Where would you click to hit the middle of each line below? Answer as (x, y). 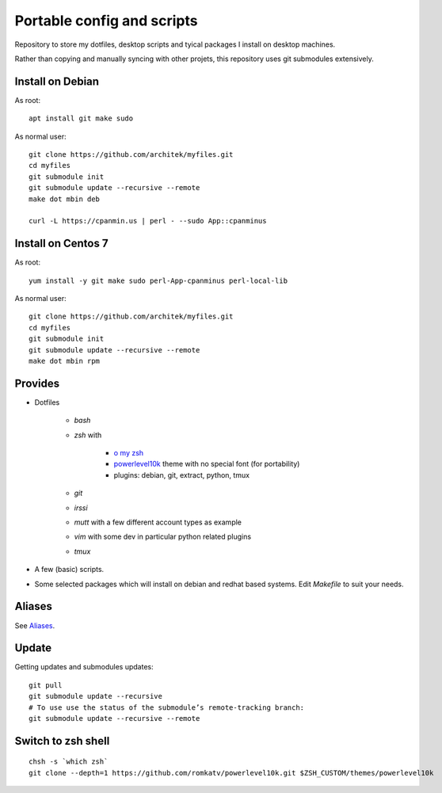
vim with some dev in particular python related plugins (163, 537)
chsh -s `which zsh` (69, 762)
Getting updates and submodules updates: (84, 667)
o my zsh (129, 453)
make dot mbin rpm (65, 361)
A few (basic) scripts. (69, 570)
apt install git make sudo (81, 118)
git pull (46, 685)
